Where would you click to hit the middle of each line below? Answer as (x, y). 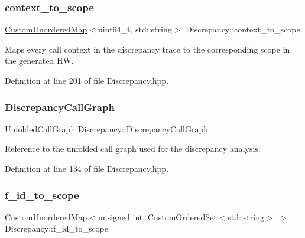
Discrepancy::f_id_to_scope (57, 228)
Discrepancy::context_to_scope (243, 29)
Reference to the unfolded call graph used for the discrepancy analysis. (133, 149)
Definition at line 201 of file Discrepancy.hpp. (87, 80)
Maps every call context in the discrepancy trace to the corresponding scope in (147, 49)
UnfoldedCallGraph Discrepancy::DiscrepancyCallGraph (106, 128)
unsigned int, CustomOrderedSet (158, 216)
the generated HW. (39, 61)
